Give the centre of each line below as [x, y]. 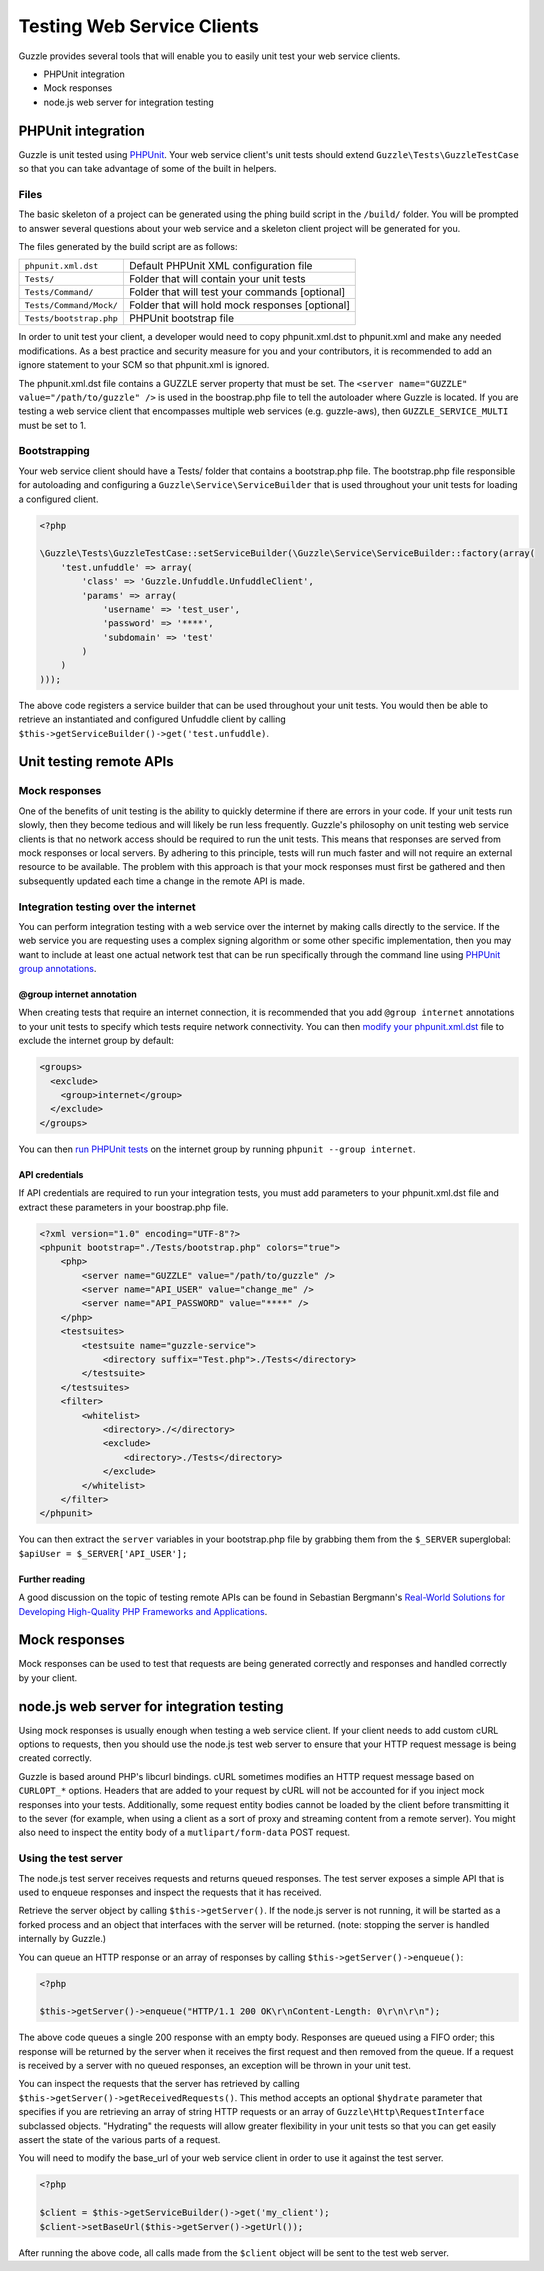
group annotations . [57, 969]
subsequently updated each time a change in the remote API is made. [161, 881]
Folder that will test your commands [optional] [237, 292]
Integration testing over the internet [107, 907]
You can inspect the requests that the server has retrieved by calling [159, 2084]
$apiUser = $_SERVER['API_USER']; [103, 1553]
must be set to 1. [52, 425]
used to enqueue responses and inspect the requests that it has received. [170, 1892]
